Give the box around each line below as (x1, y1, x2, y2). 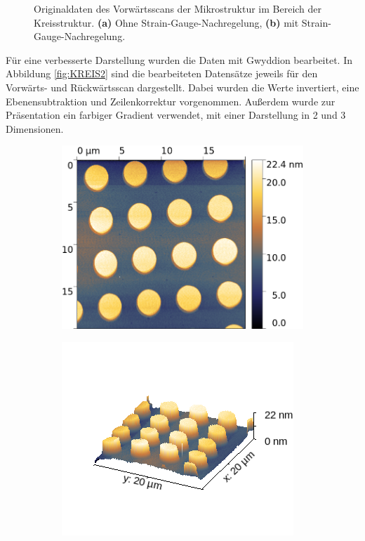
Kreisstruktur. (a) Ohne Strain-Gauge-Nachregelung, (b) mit (34, 15, 299, 30)
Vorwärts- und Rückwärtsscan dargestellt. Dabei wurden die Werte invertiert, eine (6, 79, 359, 94)
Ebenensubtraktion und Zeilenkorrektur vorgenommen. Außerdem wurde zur (6, 93, 336, 108)
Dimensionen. (6, 121, 64, 136)
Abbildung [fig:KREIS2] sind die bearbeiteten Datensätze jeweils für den (6, 66, 318, 81)
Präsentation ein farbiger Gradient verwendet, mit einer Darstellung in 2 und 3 (6, 107, 346, 122)
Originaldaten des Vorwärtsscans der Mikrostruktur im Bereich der (34, 1, 322, 15)
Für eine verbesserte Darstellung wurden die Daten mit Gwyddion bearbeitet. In (6, 52, 352, 67)
